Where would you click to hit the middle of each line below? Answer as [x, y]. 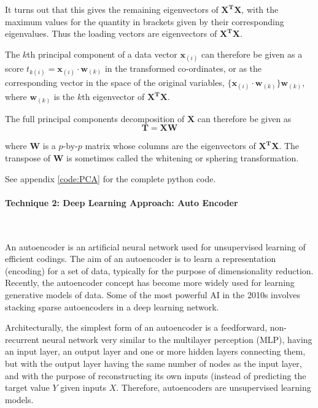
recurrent [22, 339]
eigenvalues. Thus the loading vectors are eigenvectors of [111, 33]
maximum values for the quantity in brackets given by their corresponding [145, 21]
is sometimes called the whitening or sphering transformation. [183, 158]
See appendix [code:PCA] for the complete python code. [111, 178]
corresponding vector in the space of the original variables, [115, 83]
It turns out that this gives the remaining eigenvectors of [112, 9]
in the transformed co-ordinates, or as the [183, 68]
